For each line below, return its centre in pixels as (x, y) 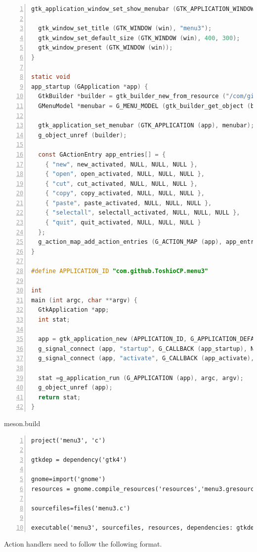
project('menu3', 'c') (68, 440)
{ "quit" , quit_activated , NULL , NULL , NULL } (123, 223)
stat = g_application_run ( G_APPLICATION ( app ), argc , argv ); (141, 378)
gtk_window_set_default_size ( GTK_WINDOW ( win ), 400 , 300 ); (139, 38)
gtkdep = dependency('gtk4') (79, 460)
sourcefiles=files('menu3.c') (81, 508)
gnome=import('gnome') (68, 479)
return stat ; (60, 397)
